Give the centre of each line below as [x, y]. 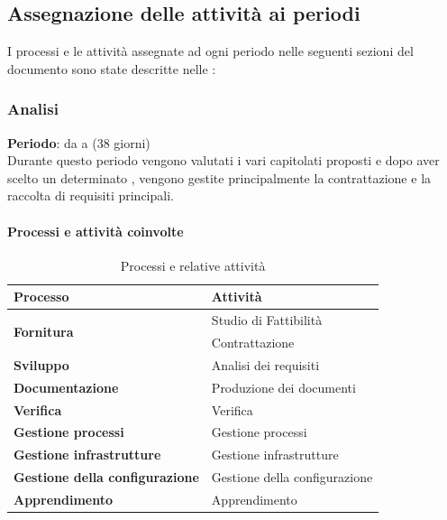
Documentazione [66, 387]
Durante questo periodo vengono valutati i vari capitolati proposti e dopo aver [223, 160]
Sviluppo [41, 364]
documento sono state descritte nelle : [112, 68]
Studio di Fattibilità [267, 320]
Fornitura [44, 331]
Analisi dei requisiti [265, 364]
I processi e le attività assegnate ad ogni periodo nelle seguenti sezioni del [210, 51]
